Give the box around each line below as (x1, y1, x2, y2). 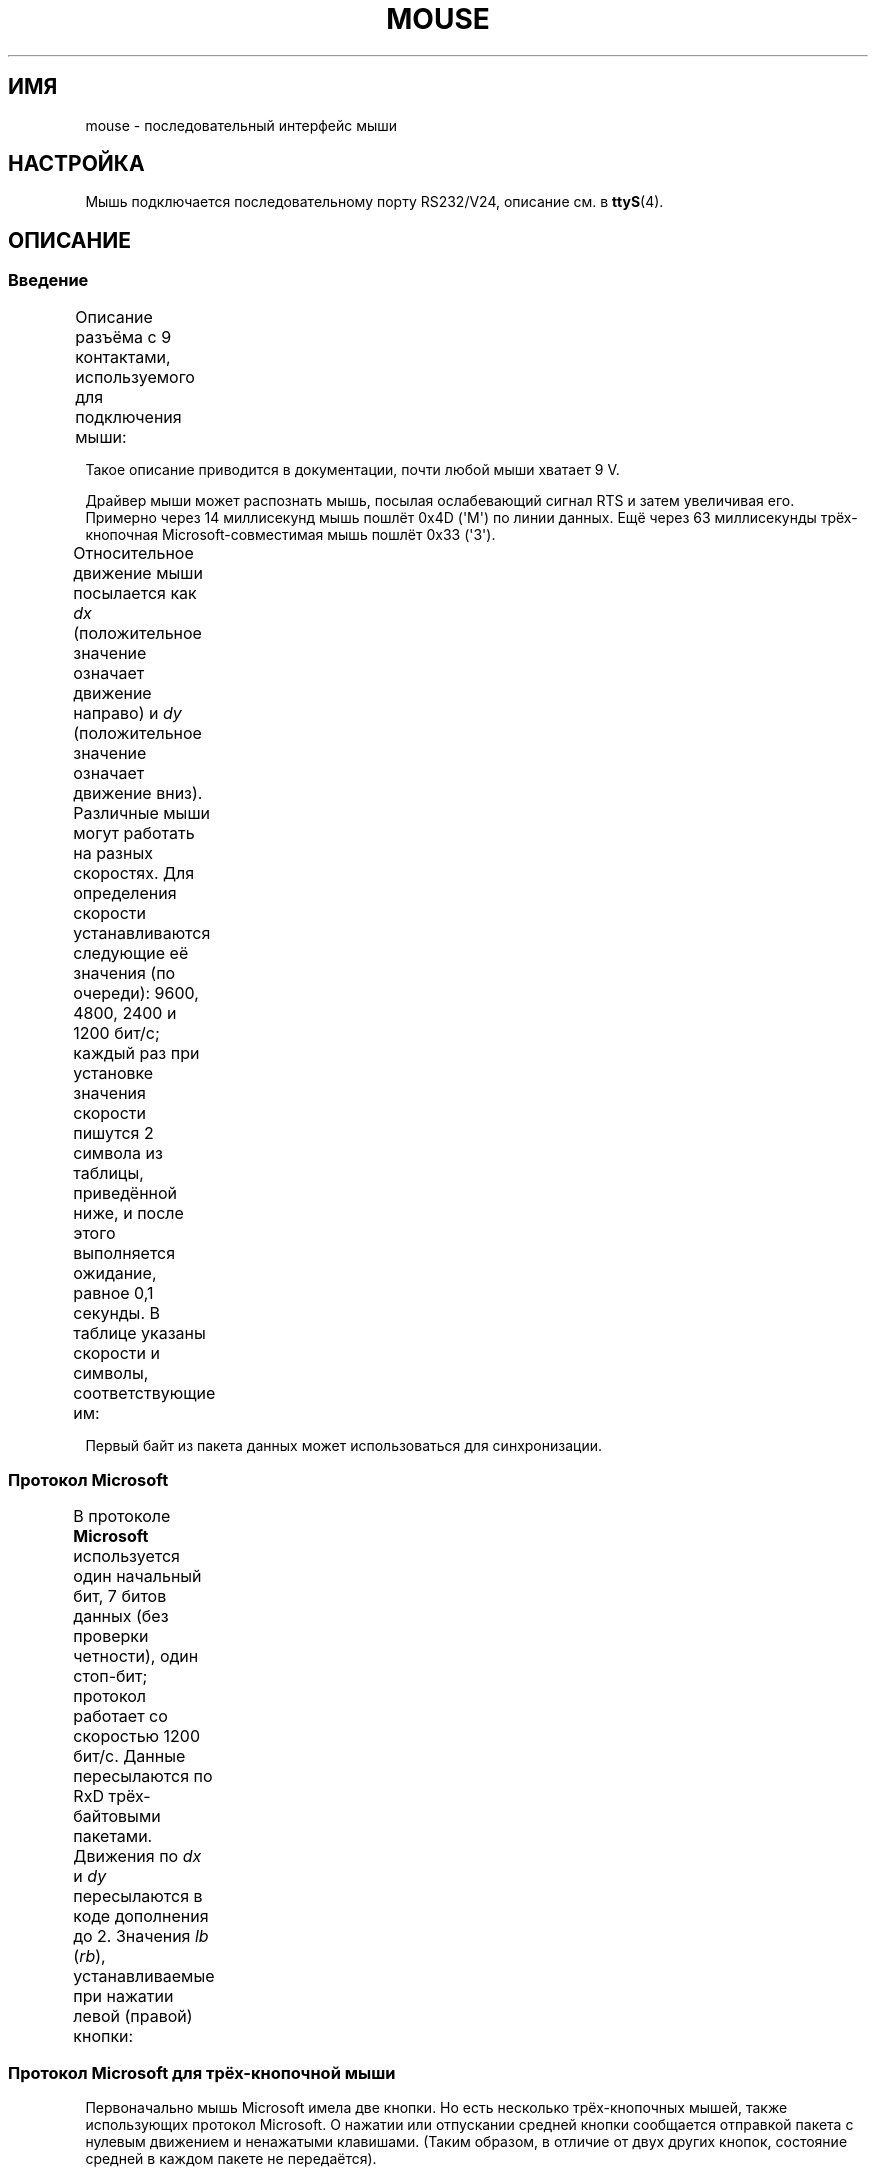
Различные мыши (73, 802, 211, 823)
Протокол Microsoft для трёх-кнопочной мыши (8, 2062, 396, 2083)
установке (73, 1062, 154, 1083)
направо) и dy (73, 702, 182, 723)
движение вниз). (73, 782, 203, 803)
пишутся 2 (73, 1122, 154, 1143)
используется (73, 1546, 180, 1567)
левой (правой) (73, 2006, 193, 2027)
